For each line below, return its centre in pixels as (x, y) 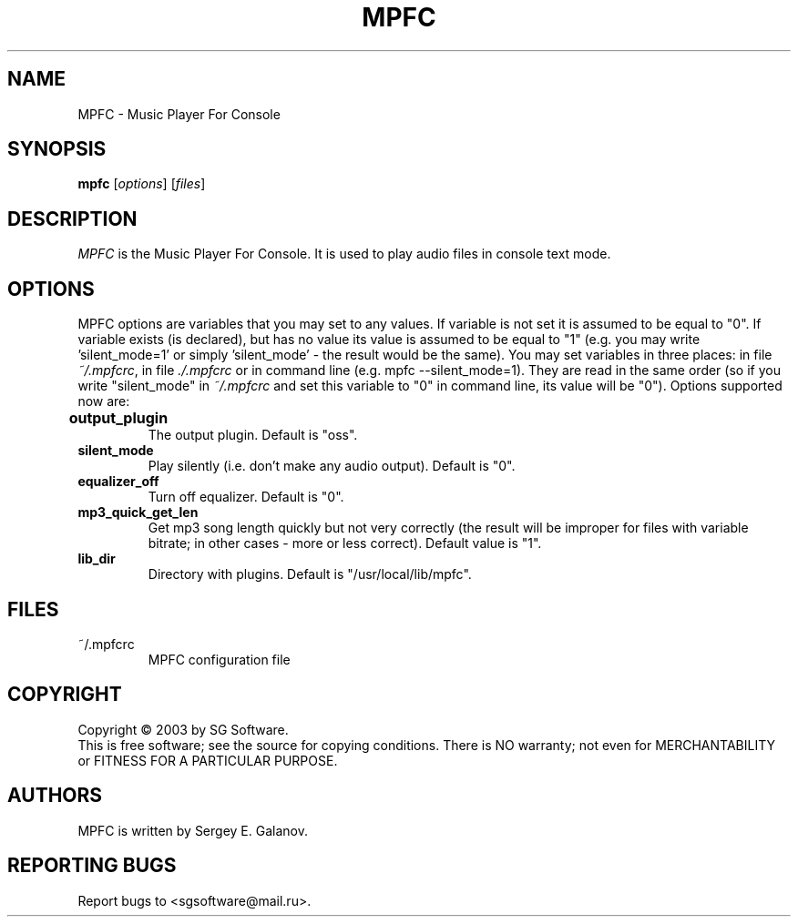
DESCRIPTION (72, 218)
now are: (104, 401)
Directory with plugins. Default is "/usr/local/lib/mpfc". (310, 574)
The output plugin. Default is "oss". (253, 435)
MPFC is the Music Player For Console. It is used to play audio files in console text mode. (344, 254)
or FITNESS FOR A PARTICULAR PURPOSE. (208, 760)
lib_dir (97, 559)
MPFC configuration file (219, 659)
